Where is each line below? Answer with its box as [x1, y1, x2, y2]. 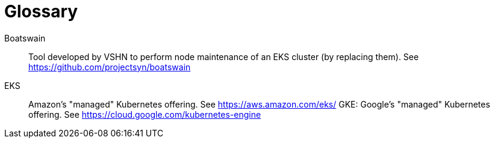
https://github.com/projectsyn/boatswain [28, 61, 191, 72]
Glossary [4, 1, 78, 22]
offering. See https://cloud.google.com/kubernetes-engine [28, 109, 261, 120]
